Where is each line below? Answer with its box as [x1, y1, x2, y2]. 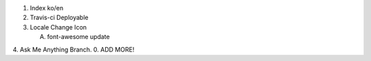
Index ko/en [30, 4, 64, 12]
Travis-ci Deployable [30, 14, 89, 22]
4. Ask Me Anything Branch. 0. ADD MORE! [12, 45, 135, 53]
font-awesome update [47, 33, 110, 41]
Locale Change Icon [30, 23, 87, 31]
